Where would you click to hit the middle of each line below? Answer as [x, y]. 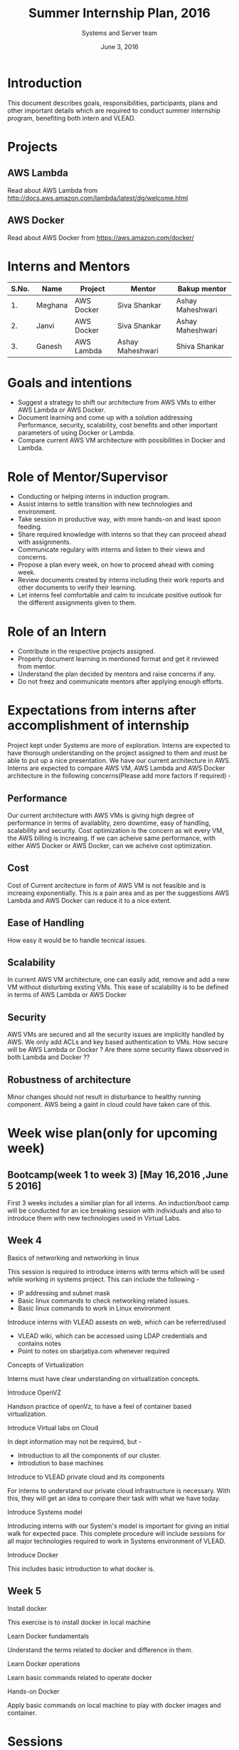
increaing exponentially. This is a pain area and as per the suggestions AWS [118, 893]
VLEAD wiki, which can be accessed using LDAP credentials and [112, 1335]
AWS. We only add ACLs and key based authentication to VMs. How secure [118, 1042]
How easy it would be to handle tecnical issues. [77, 940]
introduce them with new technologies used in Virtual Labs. [94, 1218]
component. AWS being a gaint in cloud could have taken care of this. [110, 1105]
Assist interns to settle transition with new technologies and [105, 504]
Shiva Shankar [200, 346]
